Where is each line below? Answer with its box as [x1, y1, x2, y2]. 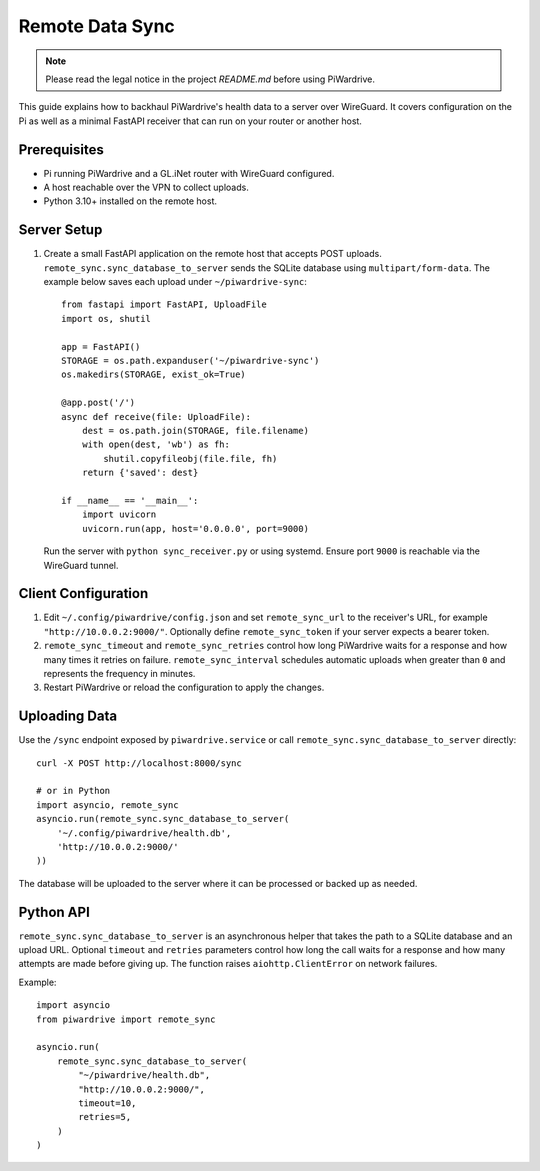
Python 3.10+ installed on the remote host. [43, 195, 218, 207]
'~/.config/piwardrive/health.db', [56, 827, 232, 839]
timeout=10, [78, 1098, 137, 1109]
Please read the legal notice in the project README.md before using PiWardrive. [45, 73, 375, 85]
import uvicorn [81, 509, 157, 520]
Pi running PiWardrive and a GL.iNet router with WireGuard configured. [43, 167, 335, 179]
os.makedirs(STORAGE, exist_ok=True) [61, 369, 247, 380]
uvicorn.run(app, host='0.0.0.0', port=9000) [81, 523, 310, 534]
